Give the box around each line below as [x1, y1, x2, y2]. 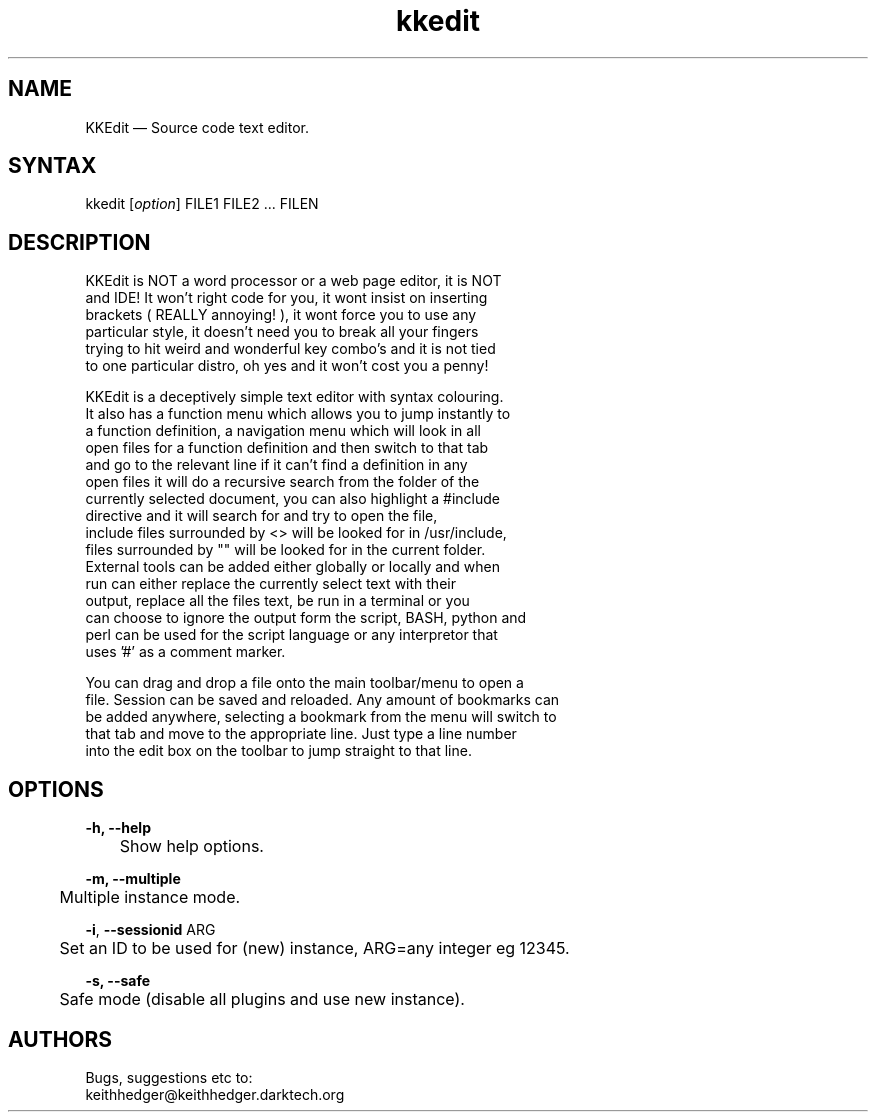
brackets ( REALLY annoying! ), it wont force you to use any [85, 306, 477, 324]
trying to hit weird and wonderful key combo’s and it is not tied [85, 340, 496, 358]
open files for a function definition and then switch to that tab [85, 439, 489, 457]
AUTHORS [8, 1026, 113, 1052]
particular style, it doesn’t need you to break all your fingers [85, 323, 479, 341]
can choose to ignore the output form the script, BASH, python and [85, 609, 527, 627]
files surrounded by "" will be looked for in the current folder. [85, 541, 486, 559]
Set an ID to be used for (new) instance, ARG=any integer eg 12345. [59, 938, 570, 959]
